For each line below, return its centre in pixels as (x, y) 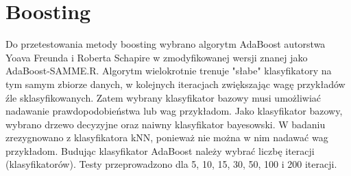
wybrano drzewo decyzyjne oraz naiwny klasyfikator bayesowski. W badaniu (166, 124)
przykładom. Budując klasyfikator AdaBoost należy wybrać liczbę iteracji (160, 150)
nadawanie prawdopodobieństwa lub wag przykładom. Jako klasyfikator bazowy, (174, 111)
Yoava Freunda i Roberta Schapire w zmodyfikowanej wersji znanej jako (157, 57)
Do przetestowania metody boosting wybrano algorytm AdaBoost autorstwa (166, 44)
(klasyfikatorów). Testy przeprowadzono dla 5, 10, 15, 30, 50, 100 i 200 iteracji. (171, 164)
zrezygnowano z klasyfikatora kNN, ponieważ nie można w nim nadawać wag (167, 137)
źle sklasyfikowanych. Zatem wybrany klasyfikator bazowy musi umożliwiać (164, 97)
